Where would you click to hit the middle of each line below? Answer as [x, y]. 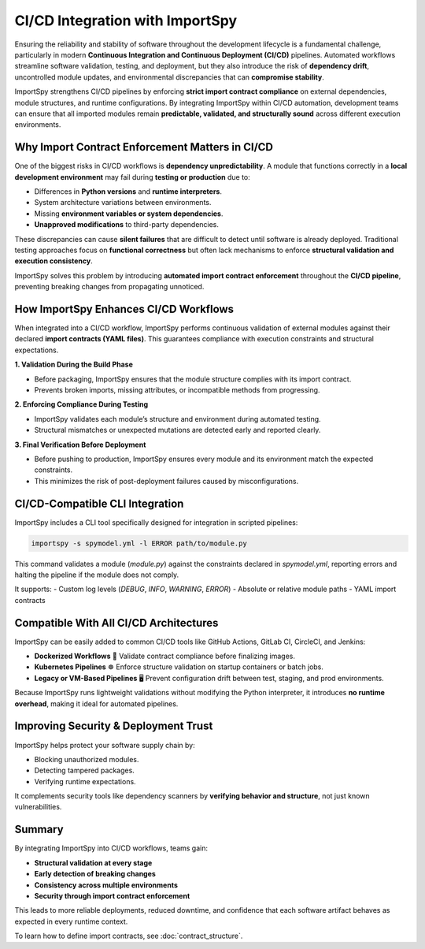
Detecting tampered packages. [85, 770]
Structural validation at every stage [93, 862]
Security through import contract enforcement [112, 895]
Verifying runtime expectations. [85, 781]
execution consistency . [54, 261]
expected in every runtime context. [71, 921]
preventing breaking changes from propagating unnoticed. [109, 287]
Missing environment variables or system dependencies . [129, 214]
